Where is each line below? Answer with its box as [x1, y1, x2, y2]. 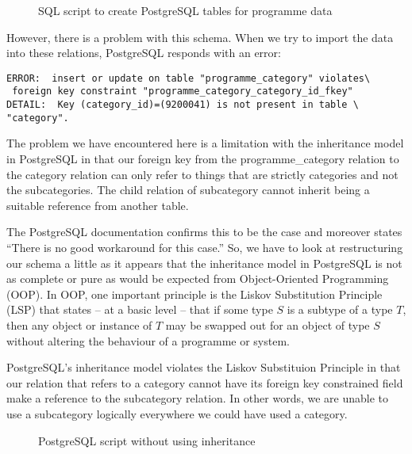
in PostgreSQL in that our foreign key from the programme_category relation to [6, 151, 399, 166]
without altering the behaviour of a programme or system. [6, 332, 290, 349]
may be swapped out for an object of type [165, 316, 370, 333]
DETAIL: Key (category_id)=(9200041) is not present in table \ [6, 99, 359, 111]
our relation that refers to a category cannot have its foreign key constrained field [6, 374, 403, 391]
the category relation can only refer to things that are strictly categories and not [6, 166, 399, 182]
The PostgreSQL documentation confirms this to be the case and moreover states [6, 223, 402, 240]
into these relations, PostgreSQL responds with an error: [6, 44, 281, 61]
